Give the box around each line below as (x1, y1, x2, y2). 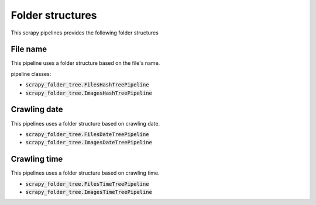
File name (11, 44, 47, 54)
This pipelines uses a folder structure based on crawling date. (11, 120, 160, 127)
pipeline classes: (11, 70, 51, 77)
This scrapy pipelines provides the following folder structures (11, 29, 159, 36)
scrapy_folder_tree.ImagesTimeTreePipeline (25, 189, 152, 195)
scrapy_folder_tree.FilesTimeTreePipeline (25, 180, 149, 187)
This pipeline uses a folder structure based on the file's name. (11, 60, 160, 67)
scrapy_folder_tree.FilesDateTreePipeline (25, 131, 149, 137)
